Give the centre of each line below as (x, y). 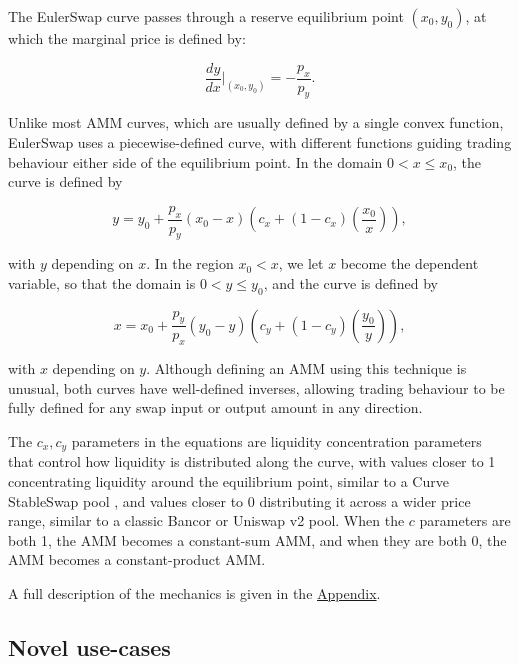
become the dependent (409, 263)
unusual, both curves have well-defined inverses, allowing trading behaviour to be (256, 387)
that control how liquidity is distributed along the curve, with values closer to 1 (252, 461)
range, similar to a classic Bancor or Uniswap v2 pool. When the (206, 520)
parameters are (465, 520)
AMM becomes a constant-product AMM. (137, 559)
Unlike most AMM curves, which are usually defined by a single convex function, (256, 122)
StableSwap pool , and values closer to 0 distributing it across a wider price (239, 500)
